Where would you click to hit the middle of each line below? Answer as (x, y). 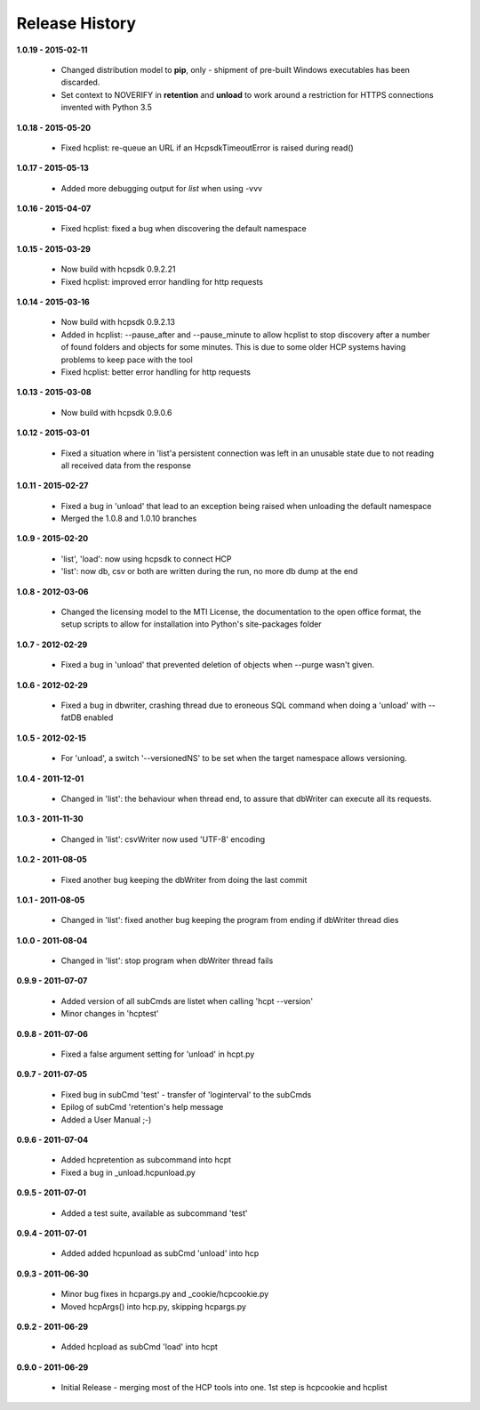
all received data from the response (126, 465)
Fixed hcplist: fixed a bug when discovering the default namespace (184, 229)
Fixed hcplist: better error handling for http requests (156, 372)
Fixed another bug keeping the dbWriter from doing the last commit (184, 879)
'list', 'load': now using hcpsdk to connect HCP (146, 559)
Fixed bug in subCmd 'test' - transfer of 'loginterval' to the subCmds (186, 1094)
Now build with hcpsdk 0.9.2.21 (118, 269)
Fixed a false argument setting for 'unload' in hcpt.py (158, 1054)
